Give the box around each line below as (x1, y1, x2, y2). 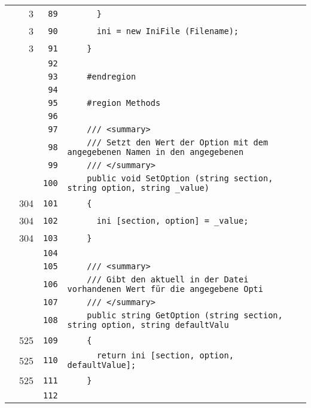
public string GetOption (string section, (87, 310, 283, 320)
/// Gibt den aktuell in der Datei (87, 275, 249, 284)
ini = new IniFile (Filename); (96, 26, 239, 36)
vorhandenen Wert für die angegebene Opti (67, 284, 263, 294)
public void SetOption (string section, (87, 173, 273, 183)
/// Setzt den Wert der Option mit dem (87, 138, 269, 147)
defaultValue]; (67, 360, 136, 370)
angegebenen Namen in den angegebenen (67, 147, 244, 157)
